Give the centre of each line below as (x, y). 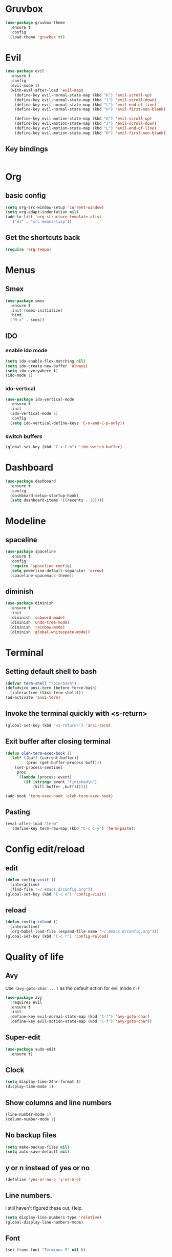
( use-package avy (24, 997)
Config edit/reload (45, 849)
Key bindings (27, 149)
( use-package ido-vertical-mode (40, 399)
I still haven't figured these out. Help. (44, 1208)
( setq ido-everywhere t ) (32, 371)
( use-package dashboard (31, 481)
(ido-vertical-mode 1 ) (34, 414)
